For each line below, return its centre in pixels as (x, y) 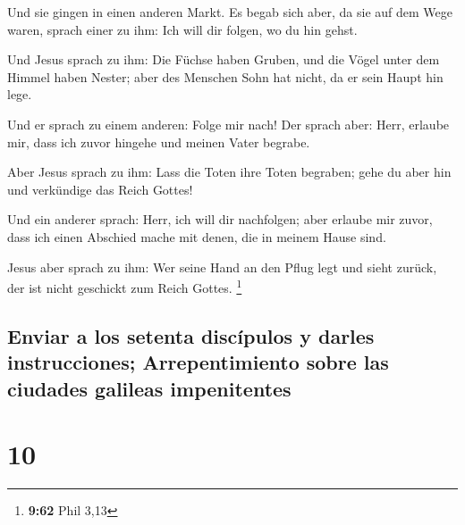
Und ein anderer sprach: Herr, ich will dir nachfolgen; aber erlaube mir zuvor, (220, 219)
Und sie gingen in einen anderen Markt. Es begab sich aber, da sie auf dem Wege (230, 12)
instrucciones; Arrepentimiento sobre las (198, 362)
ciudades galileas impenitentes (149, 388)
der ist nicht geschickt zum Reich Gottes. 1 (125, 286)
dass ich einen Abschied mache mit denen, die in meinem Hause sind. (197, 236)
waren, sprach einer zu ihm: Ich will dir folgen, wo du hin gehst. (182, 29)
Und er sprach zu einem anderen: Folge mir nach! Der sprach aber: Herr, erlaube (228, 124)
